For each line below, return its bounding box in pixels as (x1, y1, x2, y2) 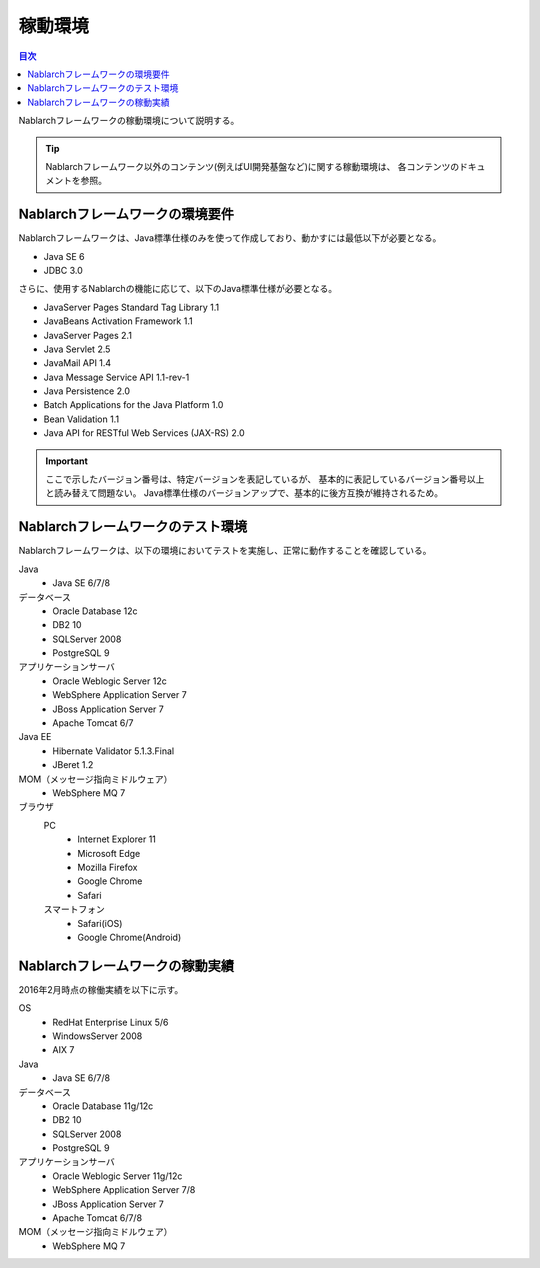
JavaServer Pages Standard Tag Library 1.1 (43, 301, 220, 313)
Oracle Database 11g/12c (52, 1100, 154, 1112)
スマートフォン (43, 903, 105, 915)
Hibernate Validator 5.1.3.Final (52, 745, 175, 757)
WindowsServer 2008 (52, 1030, 143, 1042)
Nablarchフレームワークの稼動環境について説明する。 (18, 115, 240, 127)
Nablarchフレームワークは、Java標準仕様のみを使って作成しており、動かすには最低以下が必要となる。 (18, 232, 442, 244)
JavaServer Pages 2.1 (43, 329, 132, 341)
